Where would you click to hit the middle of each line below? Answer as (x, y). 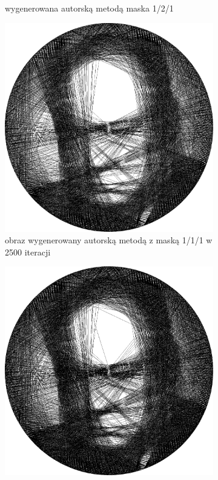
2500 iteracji (28, 252)
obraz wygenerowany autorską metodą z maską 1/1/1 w (109, 240)
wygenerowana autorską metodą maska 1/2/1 (89, 8)
